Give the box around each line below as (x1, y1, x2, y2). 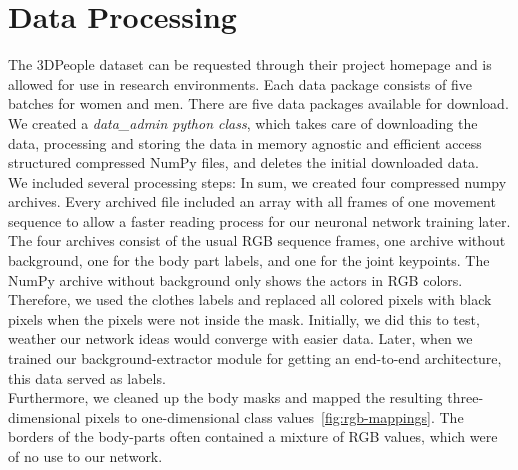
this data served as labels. (8, 367, 166, 388)
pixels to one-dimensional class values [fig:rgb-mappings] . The (85, 406, 464, 427)
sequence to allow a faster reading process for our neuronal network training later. (8, 210, 511, 231)
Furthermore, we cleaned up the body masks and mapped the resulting (8, 387, 443, 408)
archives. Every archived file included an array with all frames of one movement (8, 191, 496, 212)
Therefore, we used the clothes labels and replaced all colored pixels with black (8, 289, 492, 310)
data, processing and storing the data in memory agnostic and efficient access (8, 132, 482, 153)
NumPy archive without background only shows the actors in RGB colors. (8, 269, 463, 290)
